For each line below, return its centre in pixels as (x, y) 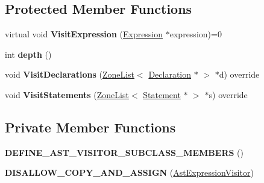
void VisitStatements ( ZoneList (67, 94)
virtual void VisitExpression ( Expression (84, 34)
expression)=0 (196, 34)
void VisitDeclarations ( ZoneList (70, 74)
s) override (228, 94)
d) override (239, 74)
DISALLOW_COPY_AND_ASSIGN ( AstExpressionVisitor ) (129, 172)
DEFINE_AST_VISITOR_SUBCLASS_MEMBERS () (124, 152)
